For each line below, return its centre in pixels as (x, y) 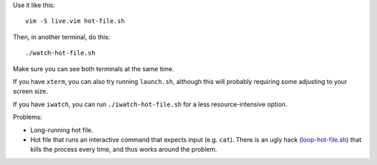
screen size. (30, 92)
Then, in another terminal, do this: (61, 37)
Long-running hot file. (62, 130)
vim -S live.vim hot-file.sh (75, 21)
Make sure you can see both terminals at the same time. (94, 69)
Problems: (28, 117)
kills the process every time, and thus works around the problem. (124, 150)
